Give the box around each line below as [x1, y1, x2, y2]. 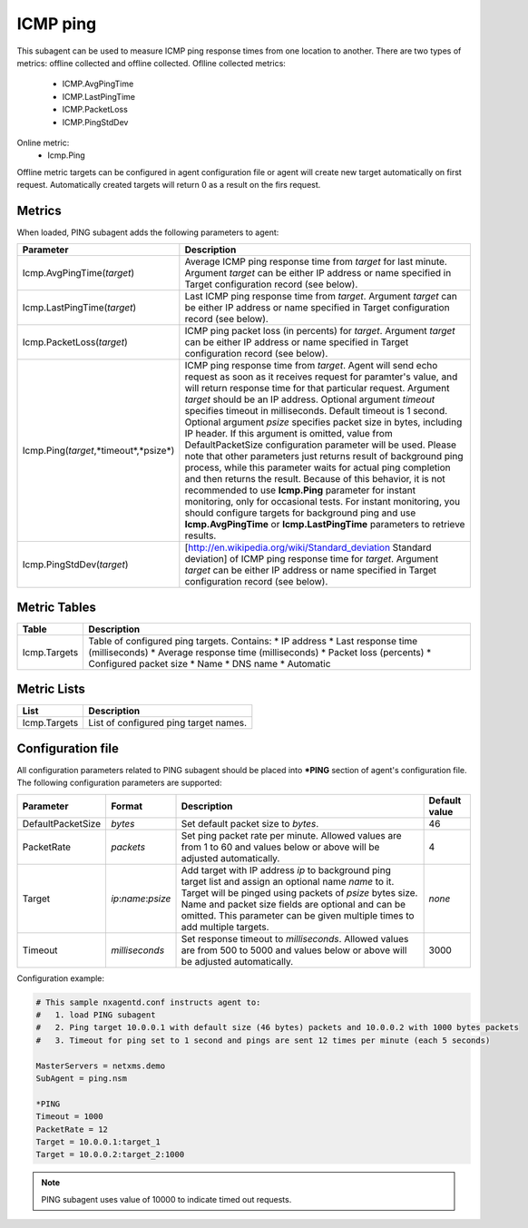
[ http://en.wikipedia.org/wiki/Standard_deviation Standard [184, 541, 432, 554]
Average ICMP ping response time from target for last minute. [184, 255, 448, 268]
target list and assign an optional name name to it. [181, 875, 395, 888]
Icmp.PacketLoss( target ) [22, 336, 129, 349]
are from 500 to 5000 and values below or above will [181, 944, 407, 957]
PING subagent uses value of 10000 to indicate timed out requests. [41, 1194, 292, 1204]
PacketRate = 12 [35, 1124, 109, 1135]
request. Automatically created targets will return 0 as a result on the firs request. [16, 180, 321, 191]
